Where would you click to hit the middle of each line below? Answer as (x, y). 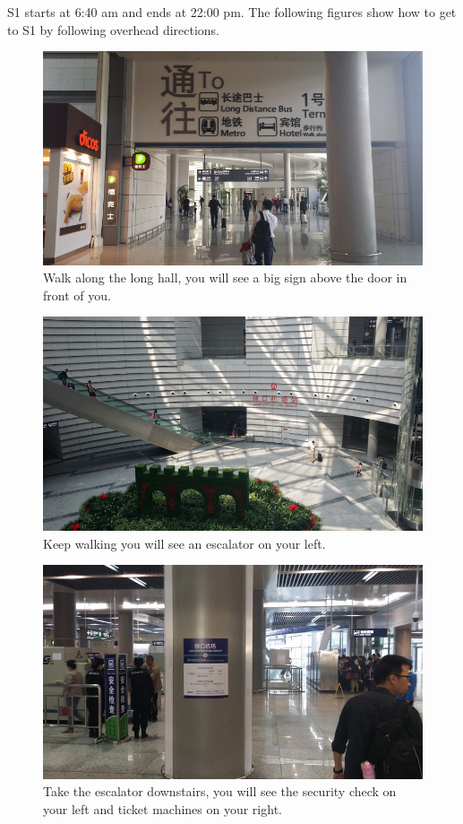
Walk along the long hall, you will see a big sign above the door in (225, 278)
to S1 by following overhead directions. (114, 29)
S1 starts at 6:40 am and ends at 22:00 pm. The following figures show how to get (232, 12)
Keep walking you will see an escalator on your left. (184, 543)
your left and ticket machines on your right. (163, 808)
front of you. (77, 295)
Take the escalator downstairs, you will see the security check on (220, 791)
